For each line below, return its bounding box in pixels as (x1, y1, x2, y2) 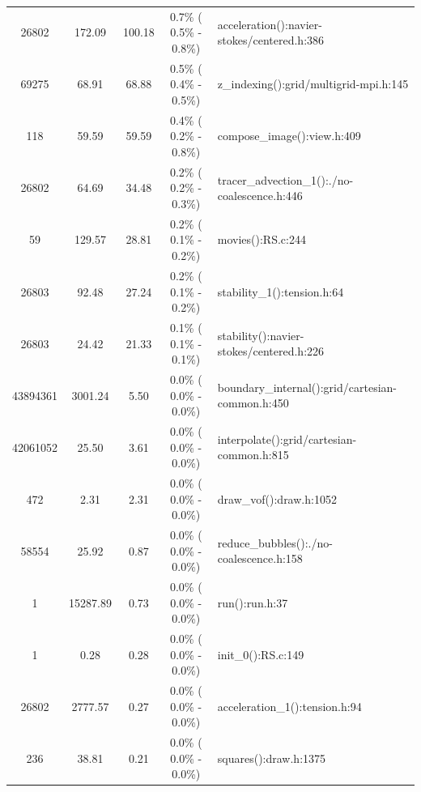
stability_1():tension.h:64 (217, 283, 344, 300)
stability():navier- (217, 326, 304, 343)
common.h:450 (217, 394, 289, 411)
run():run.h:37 (217, 594, 288, 611)
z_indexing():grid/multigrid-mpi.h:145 (217, 75, 409, 92)
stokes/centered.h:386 (217, 32, 325, 49)
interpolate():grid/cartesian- (217, 430, 357, 447)
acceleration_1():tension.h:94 (217, 697, 362, 714)
